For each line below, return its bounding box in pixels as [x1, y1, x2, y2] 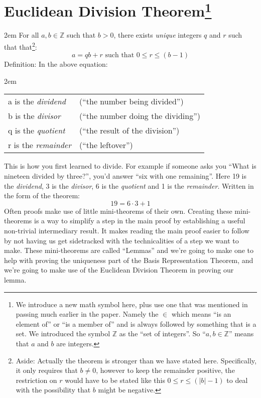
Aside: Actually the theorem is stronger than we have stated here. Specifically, [16, 355, 256, 365]
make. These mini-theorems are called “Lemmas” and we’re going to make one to [4, 245, 254, 255]
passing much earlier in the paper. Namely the [16, 309, 159, 319]
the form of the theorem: [4, 190, 80, 201]
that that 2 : [4, 40, 37, 52]
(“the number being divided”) [79, 95, 184, 107]
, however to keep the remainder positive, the [96, 365, 235, 375]
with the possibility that [16, 384, 91, 395]
